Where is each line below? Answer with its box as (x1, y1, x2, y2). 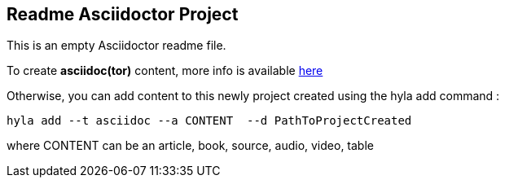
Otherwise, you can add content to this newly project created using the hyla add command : (7, 89, 500, 103)
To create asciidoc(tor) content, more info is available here (7, 64, 323, 78)
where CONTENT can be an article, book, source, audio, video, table (7, 138, 374, 153)
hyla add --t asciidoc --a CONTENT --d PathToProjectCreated (7, 114, 412, 128)
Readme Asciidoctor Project (7, 4, 239, 24)
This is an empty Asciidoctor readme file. (7, 38, 226, 53)
